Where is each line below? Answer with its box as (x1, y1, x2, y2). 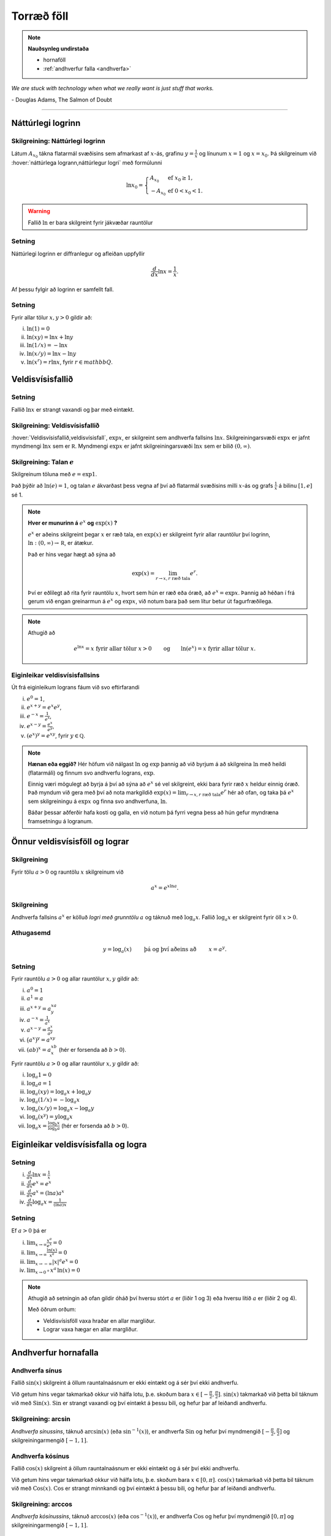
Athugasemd (11, 928, 51, 937)
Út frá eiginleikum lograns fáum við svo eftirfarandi (11, 684, 140, 691)
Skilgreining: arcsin (11, 1415, 70, 1424)
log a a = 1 (26, 1080, 52, 1088)
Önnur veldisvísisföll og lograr (11, 836, 129, 847)
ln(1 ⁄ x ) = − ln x (26, 342, 68, 349)
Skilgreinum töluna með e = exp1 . (11, 471, 97, 478)
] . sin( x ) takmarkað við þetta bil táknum (218, 1390, 318, 1398)
